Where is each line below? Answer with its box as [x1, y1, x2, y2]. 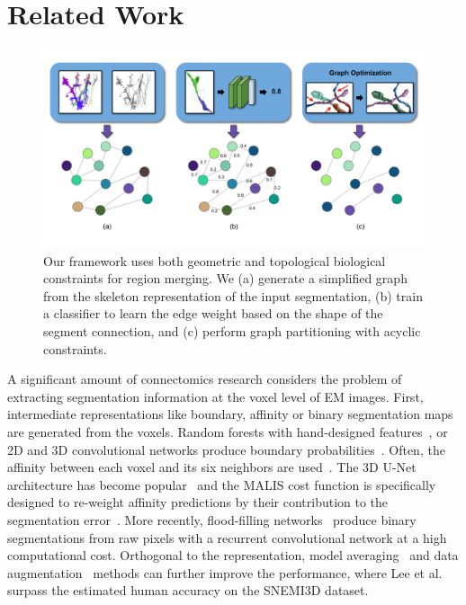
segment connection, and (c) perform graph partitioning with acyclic [43, 322, 421, 341]
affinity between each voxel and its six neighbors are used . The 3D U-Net [7, 458, 417, 476]
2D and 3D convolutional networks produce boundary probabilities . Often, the [7, 440, 445, 458]
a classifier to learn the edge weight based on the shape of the [43, 304, 383, 323]
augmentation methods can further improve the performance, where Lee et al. [7, 563, 443, 582]
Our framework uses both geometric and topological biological [43, 251, 386, 270]
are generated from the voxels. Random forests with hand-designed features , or [7, 423, 448, 440]
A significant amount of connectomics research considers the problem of [7, 369, 402, 388]
